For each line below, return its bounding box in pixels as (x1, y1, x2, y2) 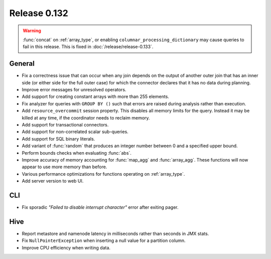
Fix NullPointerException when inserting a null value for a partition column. (22, 237, 186, 243)
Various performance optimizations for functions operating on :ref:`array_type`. (22, 171, 185, 177)
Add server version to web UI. (22, 178, 84, 184)
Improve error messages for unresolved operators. (22, 87, 126, 93)
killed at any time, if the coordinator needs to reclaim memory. (22, 114, 150, 120)
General (9, 59, 35, 68)
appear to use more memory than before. (22, 164, 107, 170)
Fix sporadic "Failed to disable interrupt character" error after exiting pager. (22, 204, 179, 210)
